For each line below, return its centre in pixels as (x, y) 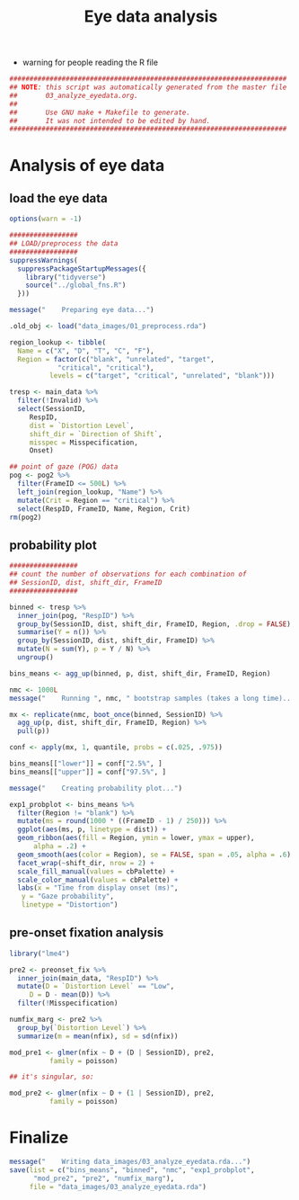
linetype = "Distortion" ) (70, 905)
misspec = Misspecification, (84, 443)
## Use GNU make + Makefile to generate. (100, 112)
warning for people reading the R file (90, 63)
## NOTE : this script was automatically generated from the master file (148, 87)
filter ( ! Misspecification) (68, 1003)
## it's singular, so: (52, 1077)
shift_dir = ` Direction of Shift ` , (96, 434)
